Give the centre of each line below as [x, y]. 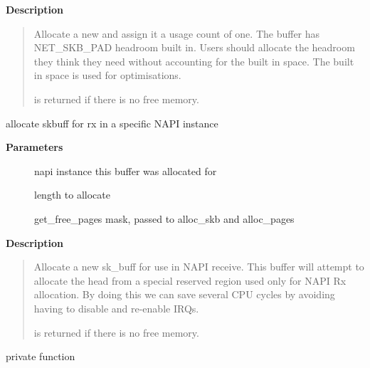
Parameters [35, 147]
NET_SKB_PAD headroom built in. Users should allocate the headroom [194, 47]
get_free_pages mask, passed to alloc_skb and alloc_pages [164, 218]
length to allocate [72, 195]
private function [41, 356]
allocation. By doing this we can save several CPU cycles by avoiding [184, 294]
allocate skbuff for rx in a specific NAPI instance [112, 123]
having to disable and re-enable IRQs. [116, 308]
